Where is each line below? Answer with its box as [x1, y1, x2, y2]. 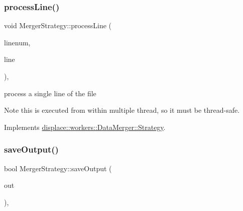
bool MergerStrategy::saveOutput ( [4, 163, 112, 173]
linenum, [4, 37, 31, 47]
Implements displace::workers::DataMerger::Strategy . [4, 121, 166, 132]
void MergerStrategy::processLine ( [4, 20, 112, 31]
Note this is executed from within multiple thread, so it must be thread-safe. [4, 105, 240, 115]
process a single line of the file [4, 88, 96, 98]
